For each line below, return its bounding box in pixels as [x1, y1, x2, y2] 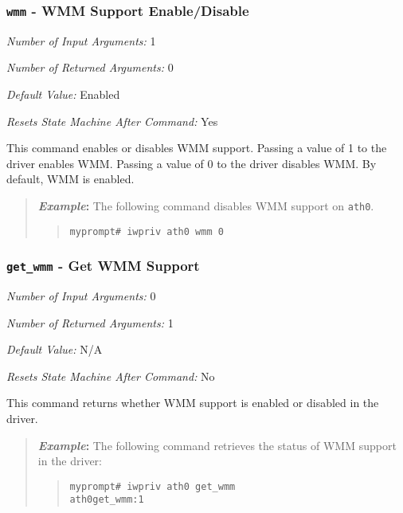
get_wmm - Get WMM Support [6, 256, 200, 276]
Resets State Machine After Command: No [6, 367, 215, 384]
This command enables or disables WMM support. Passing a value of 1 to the [6, 139, 387, 156]
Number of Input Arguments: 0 [6, 288, 156, 304]
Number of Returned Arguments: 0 [6, 59, 174, 76]
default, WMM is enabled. [6, 170, 135, 187]
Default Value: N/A [6, 341, 103, 358]
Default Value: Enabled [6, 85, 120, 102]
